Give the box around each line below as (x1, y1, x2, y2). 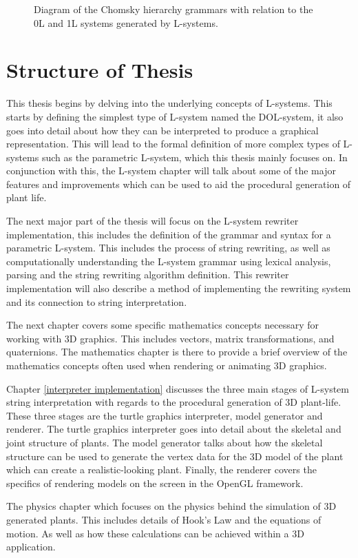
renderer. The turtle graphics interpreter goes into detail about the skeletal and (6, 422, 341, 436)
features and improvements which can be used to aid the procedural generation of (6, 176, 351, 191)
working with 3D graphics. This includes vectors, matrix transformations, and (6, 331, 335, 345)
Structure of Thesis (6, 56, 193, 84)
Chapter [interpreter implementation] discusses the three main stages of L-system (6, 381, 349, 395)
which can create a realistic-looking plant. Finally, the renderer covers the (6, 462, 317, 477)
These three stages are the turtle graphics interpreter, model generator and (6, 408, 323, 422)
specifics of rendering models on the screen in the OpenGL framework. (6, 475, 304, 490)
